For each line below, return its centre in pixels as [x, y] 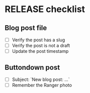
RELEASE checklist [45, 9]
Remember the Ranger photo [42, 85]
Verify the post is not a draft [41, 46]
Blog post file [26, 28]
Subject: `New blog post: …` [41, 79]
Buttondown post [32, 67]
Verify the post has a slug [38, 40]
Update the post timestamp [40, 51]
